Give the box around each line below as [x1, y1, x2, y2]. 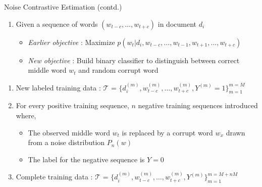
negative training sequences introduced [138, 100, 258, 111]
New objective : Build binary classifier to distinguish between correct [28, 55, 240, 65]
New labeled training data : [16, 82, 101, 92]
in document [158, 18, 197, 29]
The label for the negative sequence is [28, 154, 145, 164]
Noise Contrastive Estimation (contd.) [4, 2, 122, 12]
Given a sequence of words [16, 18, 98, 29]
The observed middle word [28, 127, 110, 137]
